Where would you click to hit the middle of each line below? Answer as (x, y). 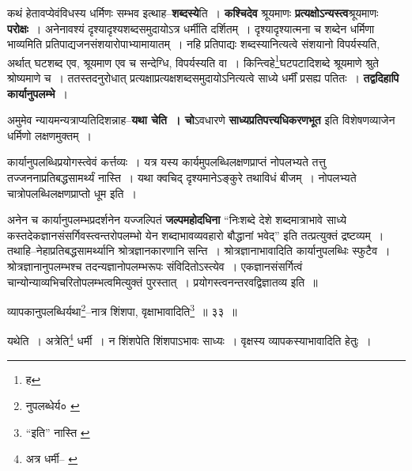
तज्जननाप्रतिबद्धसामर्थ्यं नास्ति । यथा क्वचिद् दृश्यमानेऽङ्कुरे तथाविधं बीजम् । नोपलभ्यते (182, 177)
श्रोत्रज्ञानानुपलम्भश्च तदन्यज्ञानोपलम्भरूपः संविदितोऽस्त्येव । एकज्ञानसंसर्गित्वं (155, 266)
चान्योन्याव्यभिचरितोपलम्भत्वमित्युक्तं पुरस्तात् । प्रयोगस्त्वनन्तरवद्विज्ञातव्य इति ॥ (163, 281)
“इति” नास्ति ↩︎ (58, 432)
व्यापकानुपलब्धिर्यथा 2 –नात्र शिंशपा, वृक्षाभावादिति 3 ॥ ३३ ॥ (122, 310)
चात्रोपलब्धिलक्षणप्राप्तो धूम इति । (72, 193)
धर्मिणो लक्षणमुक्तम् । (49, 135)
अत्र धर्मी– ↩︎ (52, 459)
